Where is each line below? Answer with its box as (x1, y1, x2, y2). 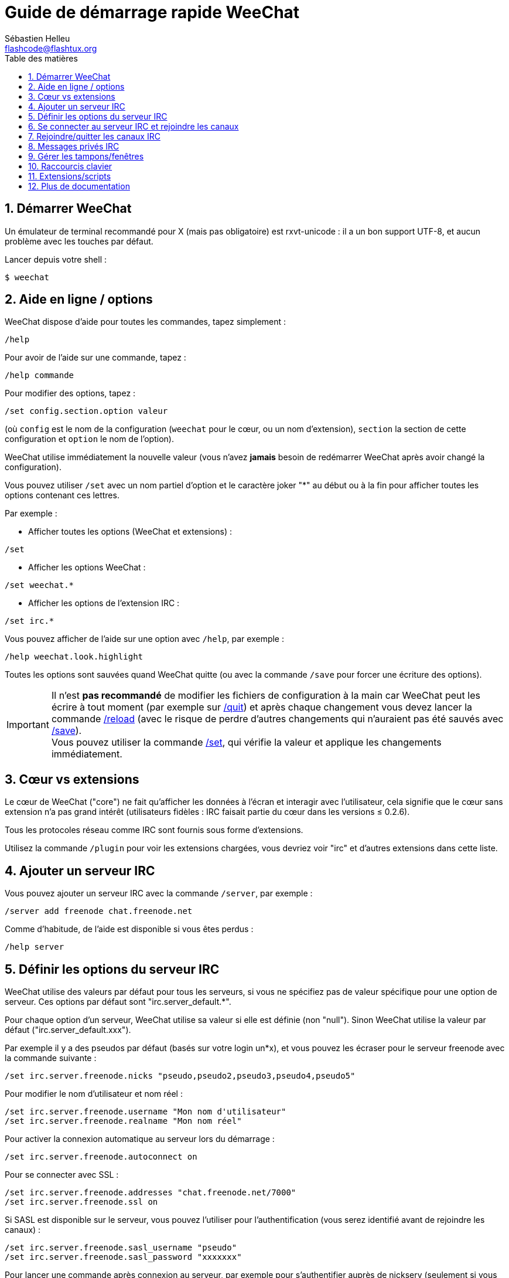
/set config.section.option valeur (5, 406, 168, 416)
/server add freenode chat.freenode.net (5, 906, 193, 916)
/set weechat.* (5, 580, 74, 590)
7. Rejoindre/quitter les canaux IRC (28, 131, 160, 141)
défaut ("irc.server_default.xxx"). (5, 1024, 131, 1035)
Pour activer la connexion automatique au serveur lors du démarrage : (5, 1133, 275, 1144)
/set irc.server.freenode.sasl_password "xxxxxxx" (5, 1252, 242, 1262)
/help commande (5, 371, 74, 380)
